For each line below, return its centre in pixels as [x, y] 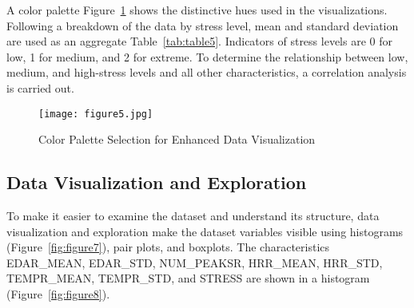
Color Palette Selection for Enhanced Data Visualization [177, 139]
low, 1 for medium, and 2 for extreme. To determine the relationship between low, [207, 56]
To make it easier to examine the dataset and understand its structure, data [193, 216]
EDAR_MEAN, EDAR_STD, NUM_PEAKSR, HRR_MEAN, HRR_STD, [195, 262]
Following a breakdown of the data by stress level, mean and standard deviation [203, 25]
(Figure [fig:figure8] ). [58, 293]
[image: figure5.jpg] [96, 114]
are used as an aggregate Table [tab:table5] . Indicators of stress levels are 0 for [199, 41]
